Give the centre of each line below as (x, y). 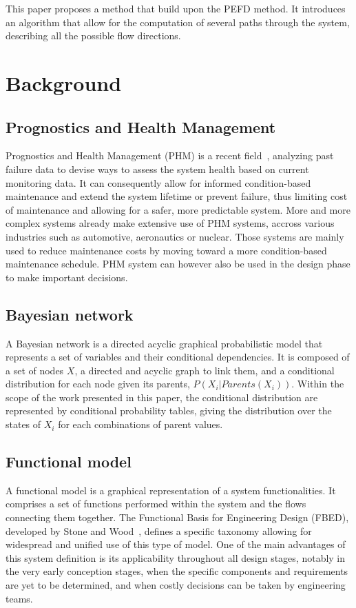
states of (23, 424)
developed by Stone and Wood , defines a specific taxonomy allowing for (159, 530)
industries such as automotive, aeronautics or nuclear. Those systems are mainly (175, 236)
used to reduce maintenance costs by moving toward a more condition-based (166, 250)
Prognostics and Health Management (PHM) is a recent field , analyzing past (170, 155)
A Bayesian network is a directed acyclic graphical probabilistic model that (164, 343)
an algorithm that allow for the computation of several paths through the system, (178, 22)
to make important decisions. (67, 277)
